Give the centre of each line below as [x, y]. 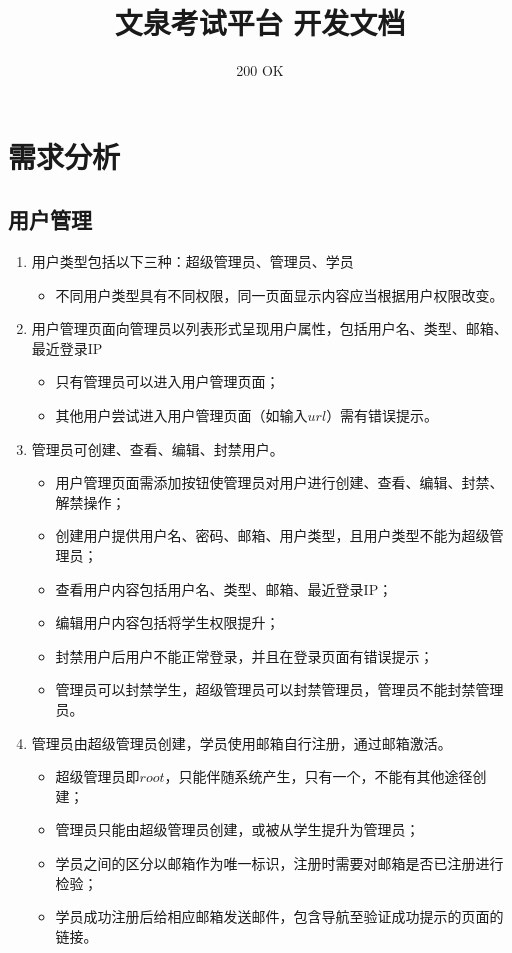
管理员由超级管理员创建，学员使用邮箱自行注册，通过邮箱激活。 [241, 742]
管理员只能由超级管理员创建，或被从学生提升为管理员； [237, 829]
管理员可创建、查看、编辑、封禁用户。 [157, 448]
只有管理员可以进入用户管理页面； [167, 381]
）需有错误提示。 [382, 415]
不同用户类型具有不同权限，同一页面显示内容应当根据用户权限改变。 [279, 294]
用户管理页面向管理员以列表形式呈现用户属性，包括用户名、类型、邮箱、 [269, 328]
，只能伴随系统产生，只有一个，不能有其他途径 [318, 776]
